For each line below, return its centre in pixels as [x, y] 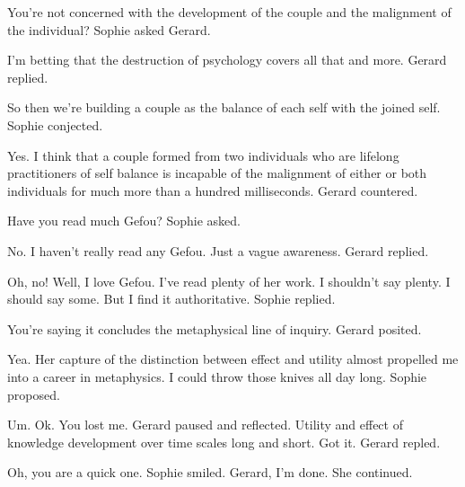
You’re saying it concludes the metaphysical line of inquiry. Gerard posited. [215, 328]
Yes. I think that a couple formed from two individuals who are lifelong [203, 155]
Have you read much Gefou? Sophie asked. [124, 221]
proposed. [34, 394]
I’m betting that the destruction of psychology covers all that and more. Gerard [227, 60]
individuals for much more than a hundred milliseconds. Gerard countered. [213, 190]
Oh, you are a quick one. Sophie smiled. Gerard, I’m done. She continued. [210, 472]
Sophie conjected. [55, 124]
